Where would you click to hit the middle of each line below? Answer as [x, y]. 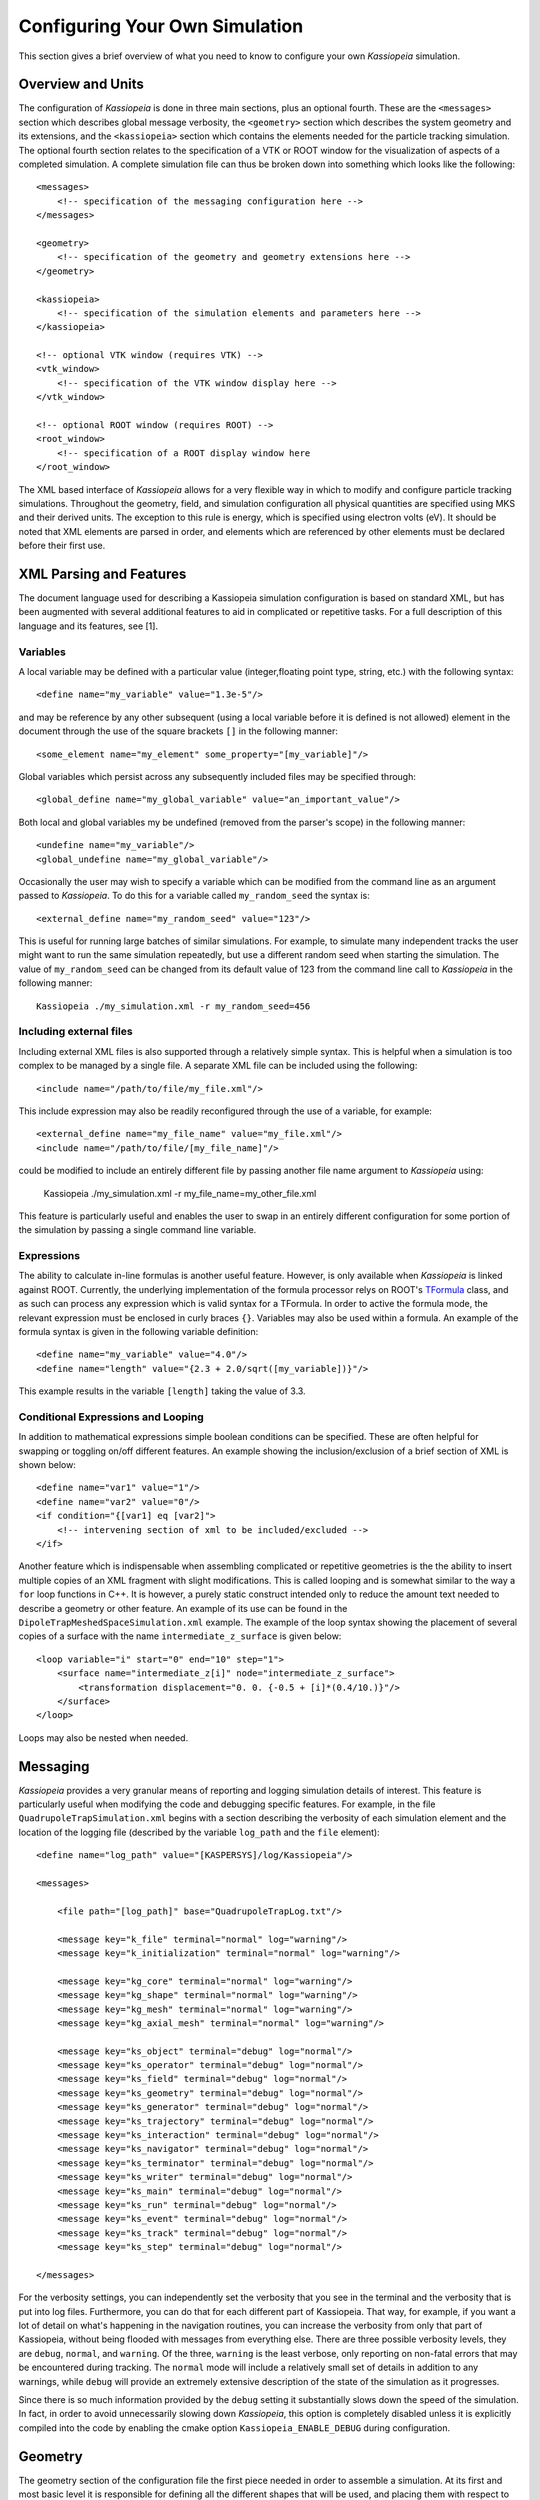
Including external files [76, 1032]
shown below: [47, 1465]
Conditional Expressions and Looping [111, 1417]
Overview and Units [81, 84]
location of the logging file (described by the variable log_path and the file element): [199, 1832]
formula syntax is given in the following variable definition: [138, 1331]
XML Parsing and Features [102, 573]
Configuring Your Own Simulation [161, 26]
